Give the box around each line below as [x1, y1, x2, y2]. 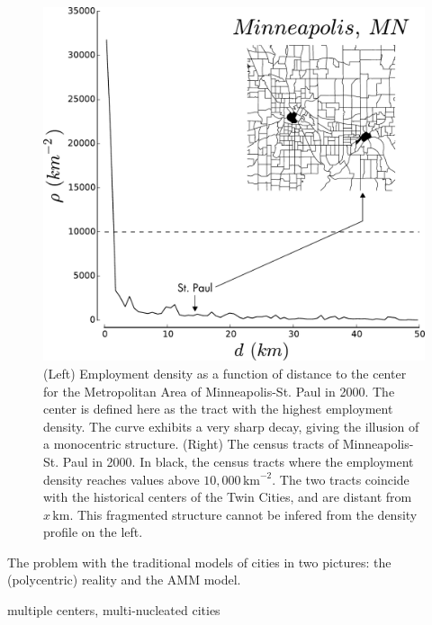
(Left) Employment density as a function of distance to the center [43, 363, 407, 382]
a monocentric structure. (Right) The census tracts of [43, 434, 339, 453]
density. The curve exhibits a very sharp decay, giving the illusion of [43, 416, 419, 435]
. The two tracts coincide [272, 469, 409, 488]
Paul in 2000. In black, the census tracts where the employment [62, 451, 414, 470]
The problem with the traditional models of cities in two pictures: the [7, 552, 391, 571]
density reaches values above [43, 469, 200, 488]
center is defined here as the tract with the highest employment [43, 399, 393, 418]
